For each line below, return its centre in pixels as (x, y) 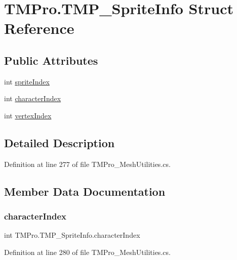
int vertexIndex (28, 115)
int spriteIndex (27, 81)
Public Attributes (51, 60)
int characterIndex (33, 98)
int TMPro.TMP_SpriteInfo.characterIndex (72, 235)
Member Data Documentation (85, 191)
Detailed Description (60, 142)
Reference (39, 28)
